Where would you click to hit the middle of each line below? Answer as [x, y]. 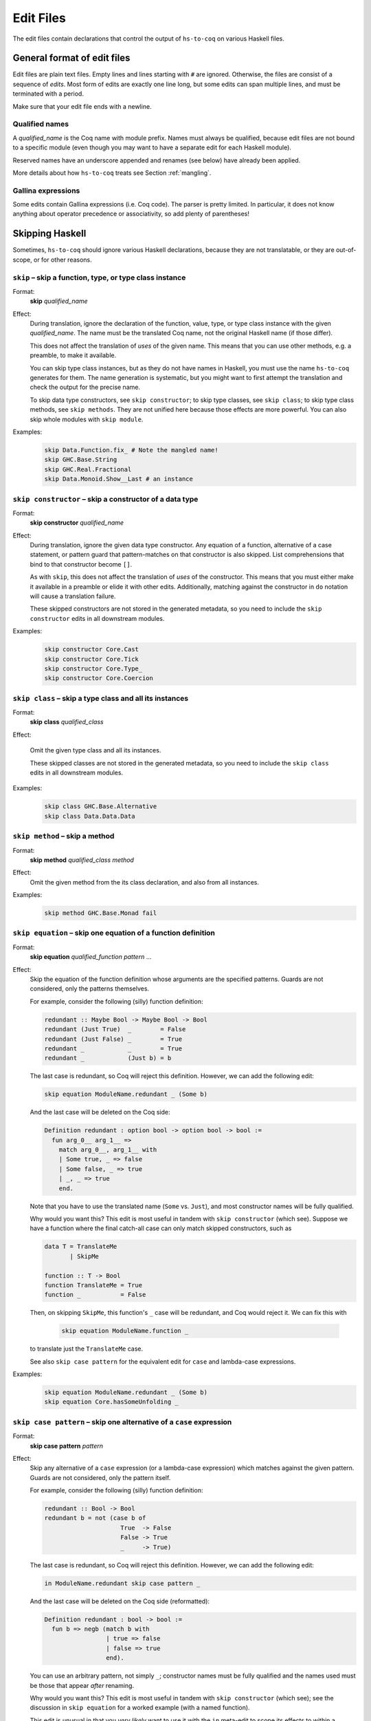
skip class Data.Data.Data [90, 816]
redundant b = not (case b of [95, 1518]
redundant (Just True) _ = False [115, 1030]
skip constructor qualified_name [77, 522]
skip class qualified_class [67, 722]
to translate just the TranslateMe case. [87, 1349]
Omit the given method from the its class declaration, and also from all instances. [145, 882]
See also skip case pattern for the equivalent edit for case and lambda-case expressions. [163, 1361]
